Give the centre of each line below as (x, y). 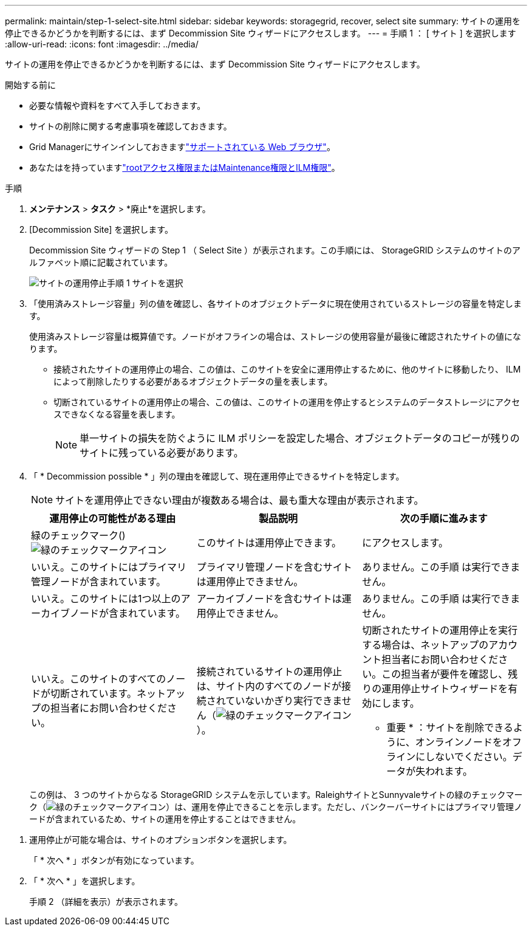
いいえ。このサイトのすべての (99, 679)
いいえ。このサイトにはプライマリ (109, 567)
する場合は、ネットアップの (425, 645)
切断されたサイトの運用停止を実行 (440, 630)
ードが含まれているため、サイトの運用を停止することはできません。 (165, 819)
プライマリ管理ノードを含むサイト (274, 567)
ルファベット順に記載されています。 (101, 262)
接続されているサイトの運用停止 (269, 672)
